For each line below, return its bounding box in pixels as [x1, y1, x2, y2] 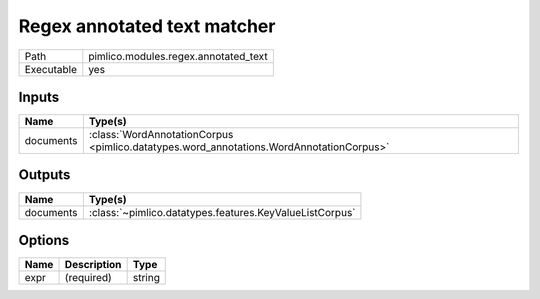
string [132, 271, 160, 285]
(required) [64, 271, 112, 285]
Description [64, 258, 122, 272]
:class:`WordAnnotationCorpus [88, 128, 234, 142]
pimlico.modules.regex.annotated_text [88, 49, 269, 63]
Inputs [18, 88, 60, 105]
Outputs [18, 166, 71, 184]
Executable [24, 62, 77, 76]
